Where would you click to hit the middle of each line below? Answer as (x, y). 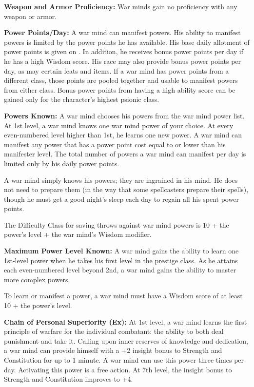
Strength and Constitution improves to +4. (68, 379)
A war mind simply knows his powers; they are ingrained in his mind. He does (121, 180)
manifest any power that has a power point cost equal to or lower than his (115, 144)
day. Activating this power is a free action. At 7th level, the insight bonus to (118, 369)
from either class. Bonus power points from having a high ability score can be (120, 89)
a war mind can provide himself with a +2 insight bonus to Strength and (113, 350)
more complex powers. (37, 279)
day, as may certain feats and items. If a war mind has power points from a (117, 70)
